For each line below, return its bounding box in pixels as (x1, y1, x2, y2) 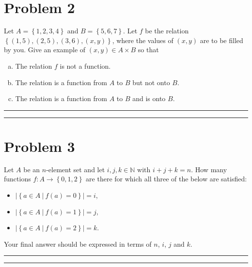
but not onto (132, 77, 170, 87)
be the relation (145, 26, 189, 36)
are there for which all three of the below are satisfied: (86, 174, 247, 184)
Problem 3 (4, 136, 75, 156)
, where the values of (112, 35, 173, 45)
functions (4, 174, 31, 184)
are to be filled (200, 35, 243, 45)
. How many (191, 164, 227, 174)
